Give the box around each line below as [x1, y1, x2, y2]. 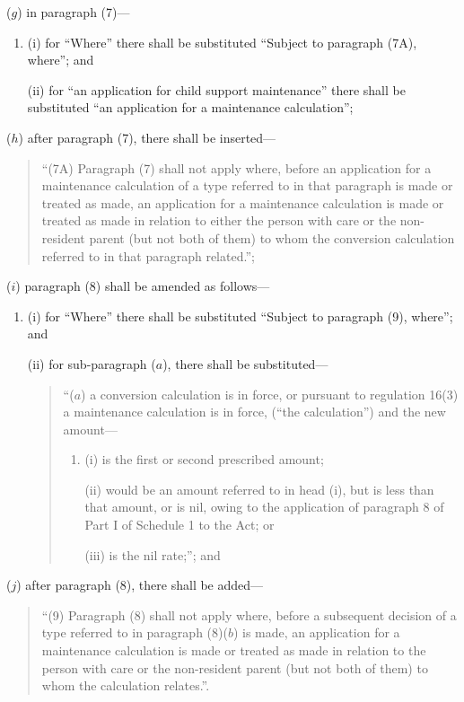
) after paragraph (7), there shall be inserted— [18, 127, 276, 146]
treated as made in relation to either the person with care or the [41, 211, 397, 230]
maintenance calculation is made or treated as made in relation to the [41, 641, 426, 660]
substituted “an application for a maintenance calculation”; [27, 98, 354, 117]
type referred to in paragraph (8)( [41, 623, 228, 642]
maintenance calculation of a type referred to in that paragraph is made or [41, 176, 453, 195]
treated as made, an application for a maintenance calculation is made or [41, 193, 444, 212]
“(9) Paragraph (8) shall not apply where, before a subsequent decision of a [41, 605, 457, 624]
